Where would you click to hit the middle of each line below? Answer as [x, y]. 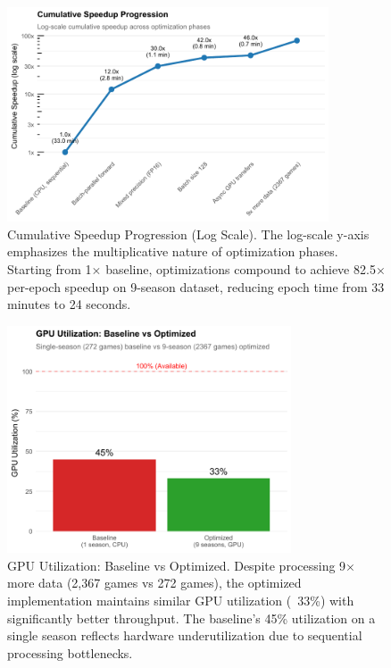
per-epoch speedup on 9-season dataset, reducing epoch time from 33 [196, 286]
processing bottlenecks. [70, 652]
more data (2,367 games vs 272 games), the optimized [154, 583]
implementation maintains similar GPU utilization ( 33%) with [181, 600]
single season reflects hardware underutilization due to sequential [185, 635]
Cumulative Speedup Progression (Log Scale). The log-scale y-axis [188, 234]
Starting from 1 [50, 269]
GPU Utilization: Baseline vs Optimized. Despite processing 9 [177, 565]
